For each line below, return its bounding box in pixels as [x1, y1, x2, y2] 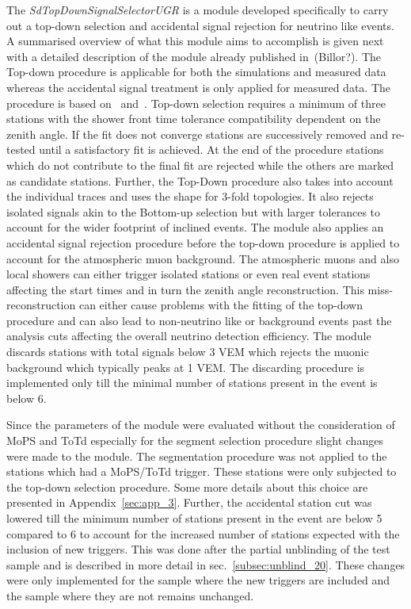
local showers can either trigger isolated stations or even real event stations [6, 266, 371, 282]
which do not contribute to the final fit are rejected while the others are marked [6, 156, 394, 173]
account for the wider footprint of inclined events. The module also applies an [6, 219, 384, 236]
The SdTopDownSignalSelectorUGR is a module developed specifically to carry [6, 2, 389, 17]
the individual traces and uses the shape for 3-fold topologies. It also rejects [6, 188, 374, 205]
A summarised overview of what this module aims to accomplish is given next [6, 33, 384, 49]
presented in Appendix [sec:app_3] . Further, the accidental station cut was [6, 494, 372, 511]
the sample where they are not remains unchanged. [6, 587, 254, 603]
